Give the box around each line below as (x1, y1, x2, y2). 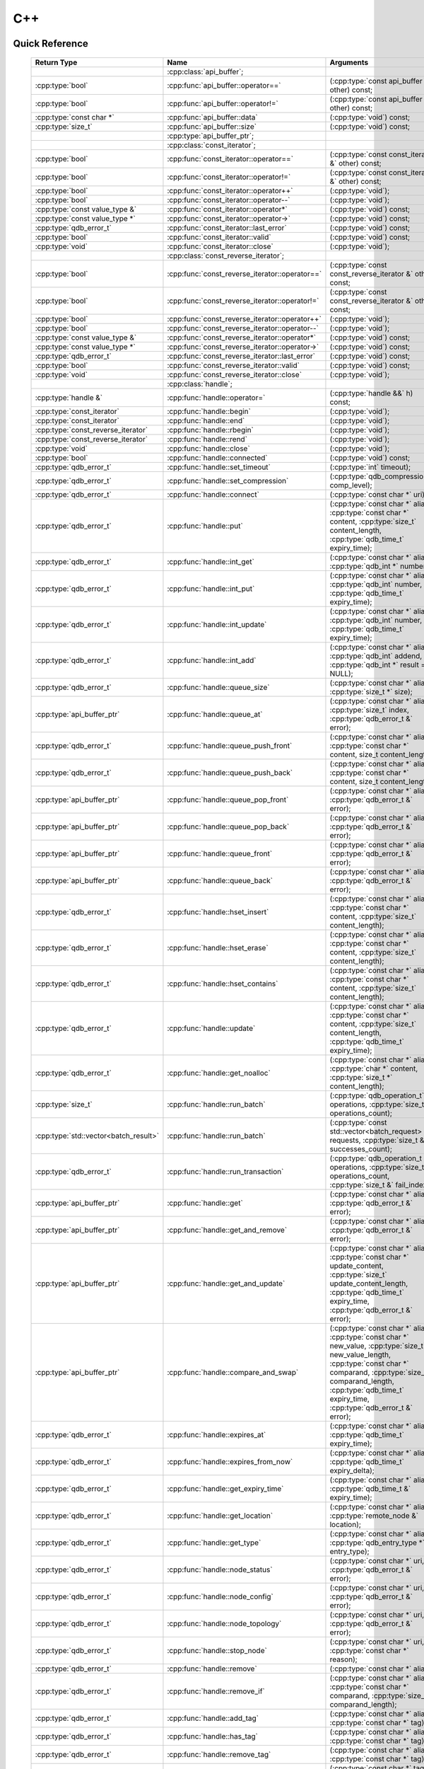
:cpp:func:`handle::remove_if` (167, 1686, 265, 1696)
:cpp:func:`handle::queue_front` (167, 848, 273, 858)
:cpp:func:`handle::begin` (167, 406, 251, 416)
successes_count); (329, 1143, 392, 1153)
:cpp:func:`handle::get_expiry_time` (167, 1483, 284, 1493)
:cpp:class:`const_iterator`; (167, 140, 256, 150)
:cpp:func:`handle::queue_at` (167, 709, 263, 719)
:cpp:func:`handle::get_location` (167, 1511, 273, 1521)
